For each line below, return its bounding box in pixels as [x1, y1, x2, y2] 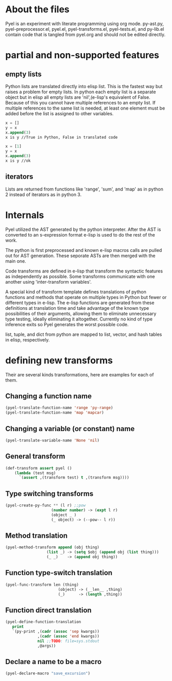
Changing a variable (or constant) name [5, 424, 135, 433]
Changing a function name [5, 392, 92, 400]
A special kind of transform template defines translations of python [5, 288, 147, 295]
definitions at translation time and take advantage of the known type [5, 305, 149, 311]
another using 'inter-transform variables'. [5, 279, 92, 285]
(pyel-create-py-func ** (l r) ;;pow [5, 503, 86, 508]
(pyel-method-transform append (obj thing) [5, 545, 100, 550]
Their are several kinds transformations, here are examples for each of [5, 371, 154, 377]
